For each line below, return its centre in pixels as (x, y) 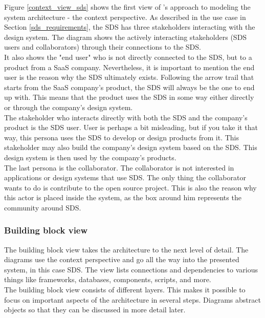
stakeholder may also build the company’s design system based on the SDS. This (131, 147)
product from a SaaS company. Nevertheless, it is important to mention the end (129, 67)
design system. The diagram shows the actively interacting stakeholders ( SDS (126, 37)
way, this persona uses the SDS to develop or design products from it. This (122, 137)
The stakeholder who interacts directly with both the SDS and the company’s (126, 117)
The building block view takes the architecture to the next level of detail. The (126, 249)
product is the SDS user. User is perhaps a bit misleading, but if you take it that (131, 127)
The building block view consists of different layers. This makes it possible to (125, 290)
